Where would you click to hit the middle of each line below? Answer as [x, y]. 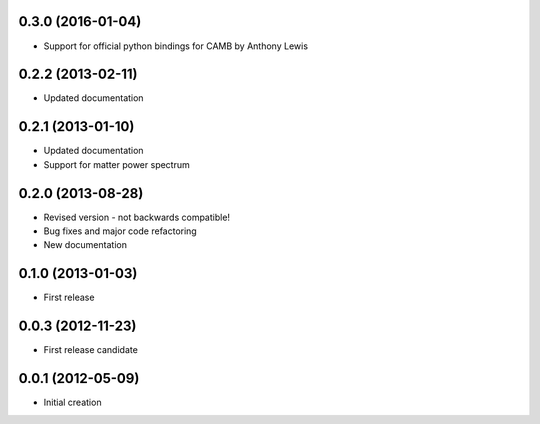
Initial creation [72, 402]
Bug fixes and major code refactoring [120, 231]
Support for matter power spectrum [116, 164]
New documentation [85, 245]
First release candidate [91, 350]
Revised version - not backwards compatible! [136, 217]
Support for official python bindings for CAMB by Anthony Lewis [176, 46]
